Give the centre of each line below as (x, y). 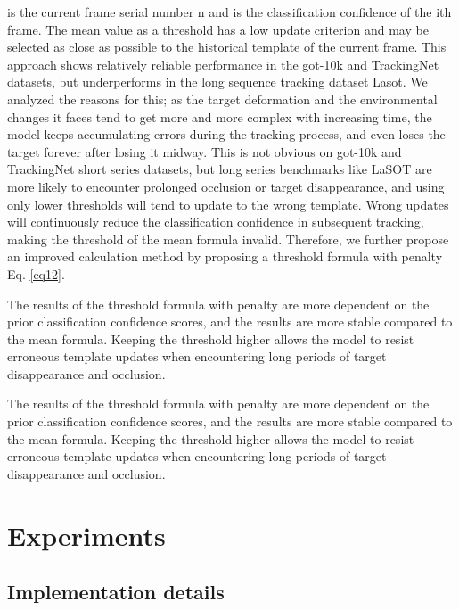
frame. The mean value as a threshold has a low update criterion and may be (218, 29)
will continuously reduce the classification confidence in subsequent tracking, (216, 222)
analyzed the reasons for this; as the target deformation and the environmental (222, 99)
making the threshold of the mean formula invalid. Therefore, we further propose (228, 239)
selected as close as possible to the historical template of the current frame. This (227, 47)
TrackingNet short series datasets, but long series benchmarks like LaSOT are (220, 169)
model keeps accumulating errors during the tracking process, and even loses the (226, 134)
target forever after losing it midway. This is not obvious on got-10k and (205, 151)
